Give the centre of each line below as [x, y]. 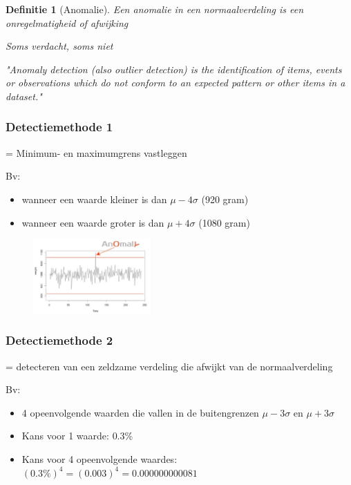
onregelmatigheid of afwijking [67, 22]
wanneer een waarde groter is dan [93, 222]
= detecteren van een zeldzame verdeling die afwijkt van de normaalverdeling [169, 366]
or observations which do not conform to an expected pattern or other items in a [175, 83]
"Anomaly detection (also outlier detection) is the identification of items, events [174, 69]
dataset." [24, 96]
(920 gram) [225, 199]
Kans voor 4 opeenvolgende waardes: [99, 459]
